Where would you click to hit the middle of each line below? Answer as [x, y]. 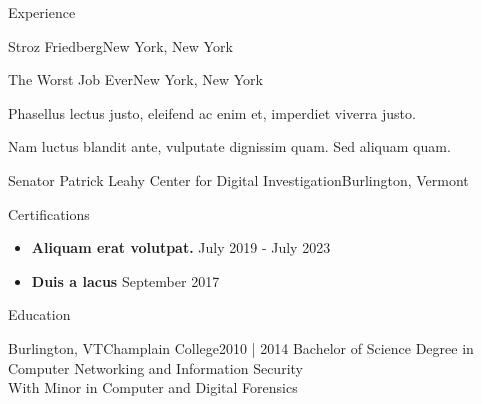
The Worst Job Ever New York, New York [135, 79]
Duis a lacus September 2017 [125, 280]
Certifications [49, 213]
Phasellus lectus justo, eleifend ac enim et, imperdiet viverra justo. [212, 112]
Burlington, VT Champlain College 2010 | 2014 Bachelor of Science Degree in [241, 347]
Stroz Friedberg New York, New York [120, 45]
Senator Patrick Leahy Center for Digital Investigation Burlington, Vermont [238, 179]
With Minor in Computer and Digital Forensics [153, 387]
